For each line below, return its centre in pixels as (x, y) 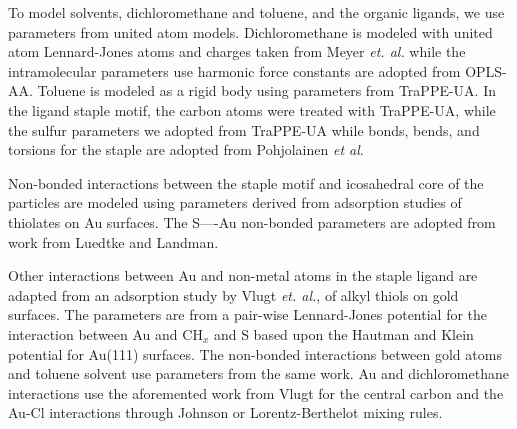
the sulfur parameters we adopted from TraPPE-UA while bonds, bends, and (244, 129)
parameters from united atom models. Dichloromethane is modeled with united (250, 31)
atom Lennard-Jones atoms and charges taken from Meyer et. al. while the (237, 51)
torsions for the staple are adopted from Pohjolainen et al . (186, 149)
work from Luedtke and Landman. (113, 241)
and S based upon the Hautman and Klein (343, 333)
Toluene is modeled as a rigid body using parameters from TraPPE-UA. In (267, 90)
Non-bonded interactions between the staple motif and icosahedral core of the (246, 182)
